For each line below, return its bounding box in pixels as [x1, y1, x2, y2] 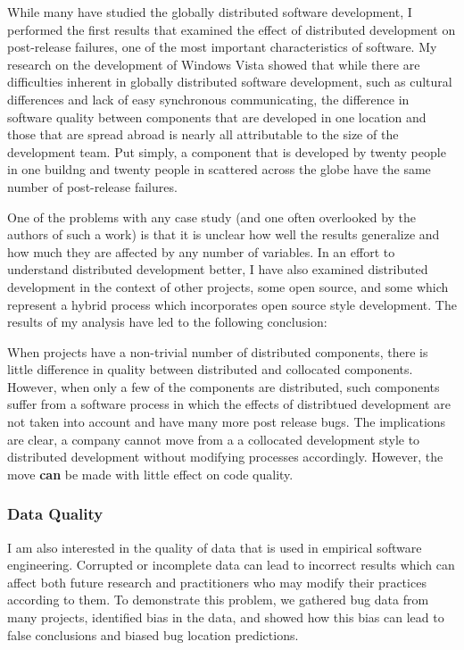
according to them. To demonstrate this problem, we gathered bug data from [7, 590, 429, 609]
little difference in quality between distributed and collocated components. [7, 360, 413, 379]
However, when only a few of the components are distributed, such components [7, 377, 440, 396]
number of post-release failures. [7, 177, 178, 196]
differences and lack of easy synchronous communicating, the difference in [7, 89, 410, 108]
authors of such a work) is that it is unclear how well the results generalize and [7, 225, 440, 244]
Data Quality [7, 503, 104, 525]
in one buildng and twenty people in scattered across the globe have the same [7, 160, 431, 179]
